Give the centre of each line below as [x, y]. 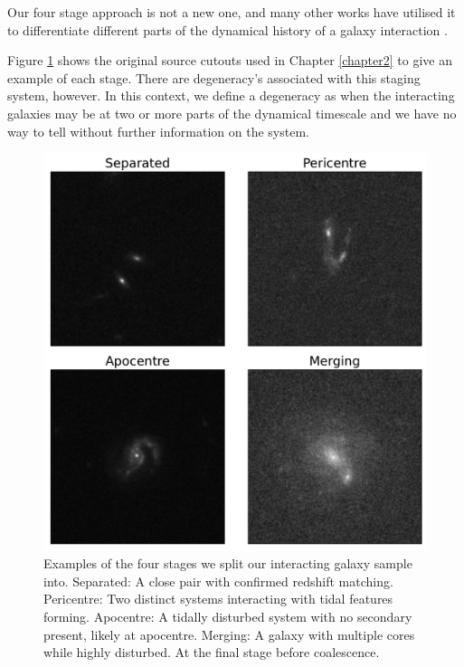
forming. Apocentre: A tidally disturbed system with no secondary [228, 616]
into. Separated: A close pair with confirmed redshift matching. [218, 581]
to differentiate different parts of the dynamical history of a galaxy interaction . [227, 29]
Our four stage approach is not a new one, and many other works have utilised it [232, 12]
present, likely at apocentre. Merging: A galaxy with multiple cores [229, 634]
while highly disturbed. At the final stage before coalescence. [212, 652]
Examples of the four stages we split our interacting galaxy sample [228, 563]
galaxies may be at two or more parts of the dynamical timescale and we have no [232, 113]
